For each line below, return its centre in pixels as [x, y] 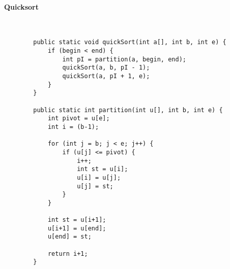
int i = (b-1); [73, 127]
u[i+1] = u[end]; [77, 228]
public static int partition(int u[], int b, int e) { [128, 110]
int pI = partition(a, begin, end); [124, 59]
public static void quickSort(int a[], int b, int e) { [130, 42]
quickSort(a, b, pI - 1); [106, 68]
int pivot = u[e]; [79, 119]
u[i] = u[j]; [99, 177]
